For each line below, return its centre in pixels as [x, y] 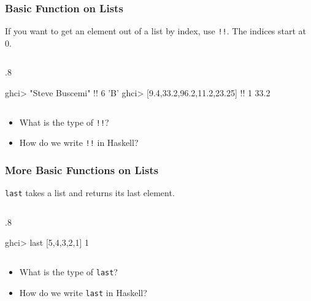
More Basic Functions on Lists [82, 170]
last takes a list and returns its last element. [90, 193]
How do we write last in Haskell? [83, 292]
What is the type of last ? [68, 272]
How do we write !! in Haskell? [79, 143]
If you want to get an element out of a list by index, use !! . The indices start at [156, 31]
